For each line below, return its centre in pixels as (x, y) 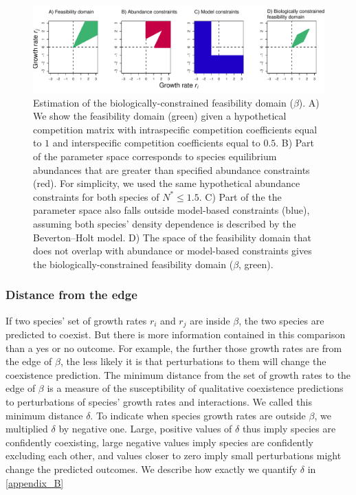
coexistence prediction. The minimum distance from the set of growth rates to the (178, 374)
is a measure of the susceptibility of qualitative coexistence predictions (195, 388)
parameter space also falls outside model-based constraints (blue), (171, 210)
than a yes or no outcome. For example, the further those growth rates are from (174, 348)
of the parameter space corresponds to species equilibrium (155, 156)
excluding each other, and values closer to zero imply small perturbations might (174, 455)
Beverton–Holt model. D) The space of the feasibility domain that (173, 237)
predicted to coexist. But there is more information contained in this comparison (176, 334)
